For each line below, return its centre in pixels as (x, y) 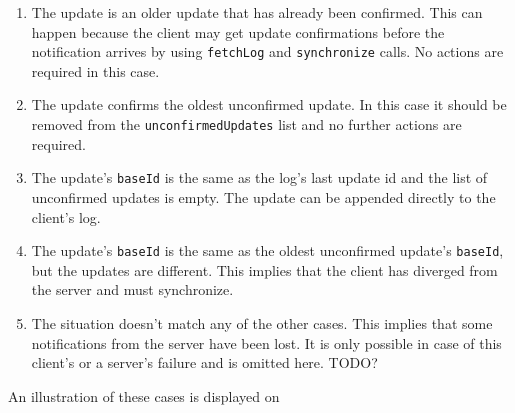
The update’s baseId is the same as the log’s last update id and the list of (259, 177)
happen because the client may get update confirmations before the (238, 31)
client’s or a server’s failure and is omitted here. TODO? (204, 362)
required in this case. (95, 70)
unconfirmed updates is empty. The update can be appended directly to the (263, 196)
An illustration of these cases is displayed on (144, 395)
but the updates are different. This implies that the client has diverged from (264, 269)
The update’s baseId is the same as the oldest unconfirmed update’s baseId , (267, 250)
